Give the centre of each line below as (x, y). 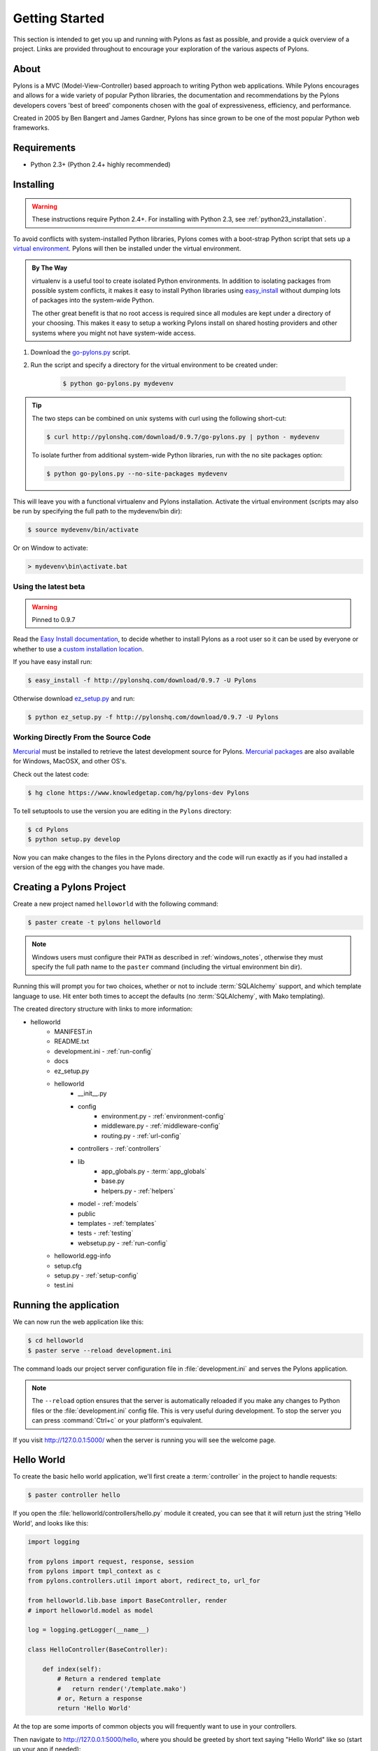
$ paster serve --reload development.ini (100, 1350)
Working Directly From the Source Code (82, 738)
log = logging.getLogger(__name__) (89, 1630)
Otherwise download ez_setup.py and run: (74, 699)
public (87, 1213)
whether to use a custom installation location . (78, 649)
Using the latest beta (49, 587)
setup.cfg (68, 1266)
